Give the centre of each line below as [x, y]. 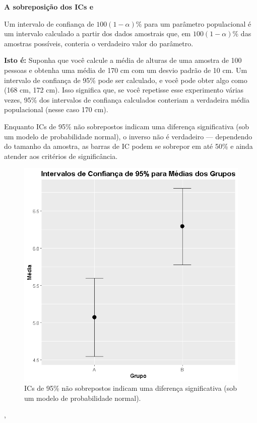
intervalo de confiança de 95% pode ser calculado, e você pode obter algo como [126, 80]
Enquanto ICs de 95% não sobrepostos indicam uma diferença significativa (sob [127, 126]
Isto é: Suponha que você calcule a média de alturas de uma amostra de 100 [123, 60]
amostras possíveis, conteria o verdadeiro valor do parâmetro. [99, 43]
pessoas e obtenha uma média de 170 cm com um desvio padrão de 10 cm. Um [126, 70]
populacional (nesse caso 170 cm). [56, 109]
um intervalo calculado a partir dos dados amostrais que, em [98, 33]
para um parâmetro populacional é [198, 23]
